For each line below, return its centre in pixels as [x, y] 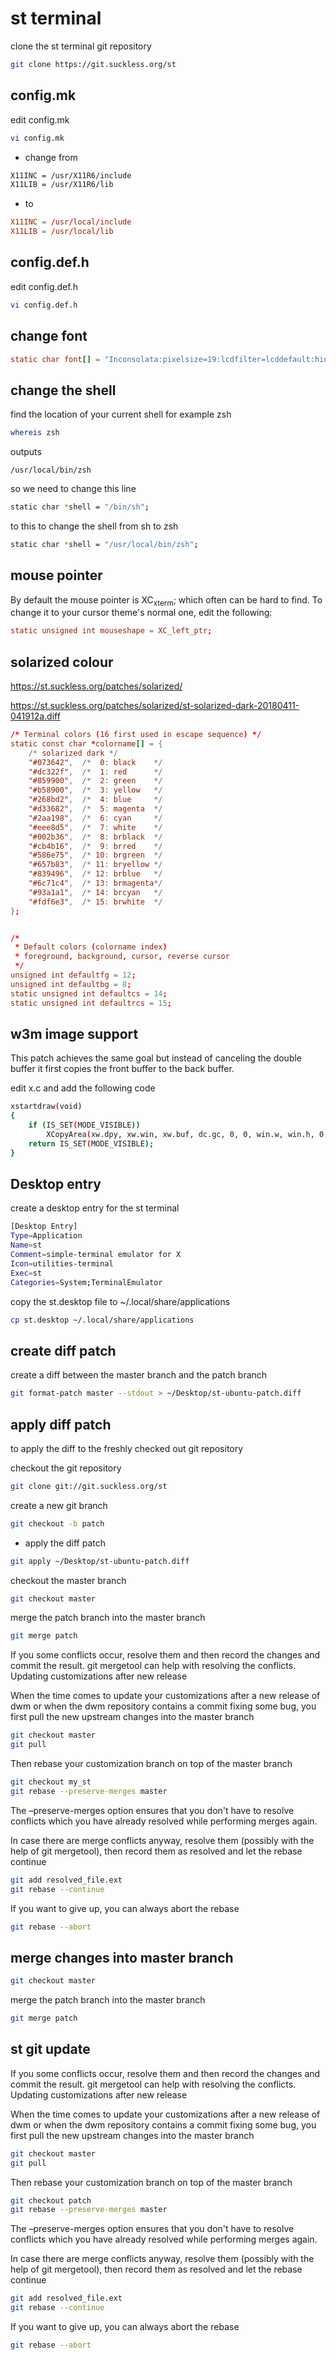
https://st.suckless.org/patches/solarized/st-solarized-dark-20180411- [155, 706]
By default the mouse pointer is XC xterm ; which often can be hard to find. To [166, 600]
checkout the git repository [66, 1468]
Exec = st [26, 1273]
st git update [50, 2049]
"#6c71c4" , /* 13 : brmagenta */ [95, 883]
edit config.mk [40, 119]
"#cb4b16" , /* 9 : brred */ [95, 846]
